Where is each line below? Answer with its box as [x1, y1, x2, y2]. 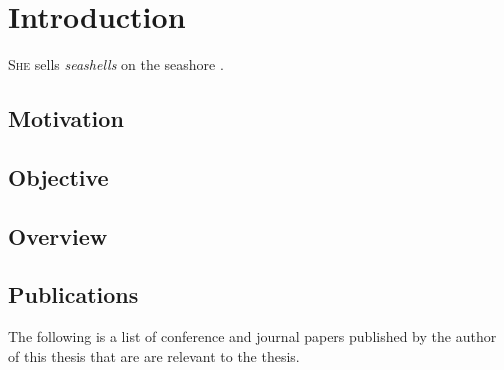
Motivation [8, 103, 124, 134]
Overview [8, 220, 108, 251]
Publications [8, 279, 139, 310]
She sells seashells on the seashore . [8, 54, 224, 75]
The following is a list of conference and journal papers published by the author [8, 326, 497, 347]
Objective [8, 161, 109, 192]
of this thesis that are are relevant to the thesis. [8, 345, 300, 366]
